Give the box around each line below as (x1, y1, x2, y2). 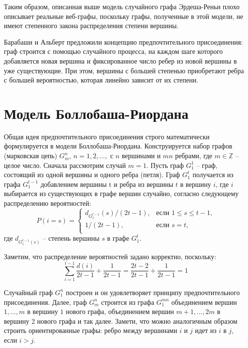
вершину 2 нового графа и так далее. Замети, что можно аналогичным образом (4, 315, 237, 326)
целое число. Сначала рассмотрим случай (4, 160, 126, 170)
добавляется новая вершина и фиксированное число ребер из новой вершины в (4, 55, 237, 66)
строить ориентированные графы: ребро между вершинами (4, 325, 177, 335)
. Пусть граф (146, 160, 184, 170)
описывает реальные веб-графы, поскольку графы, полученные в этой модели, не (4, 11, 243, 21)
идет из (195, 325, 217, 335)
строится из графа (101, 297, 154, 307)
